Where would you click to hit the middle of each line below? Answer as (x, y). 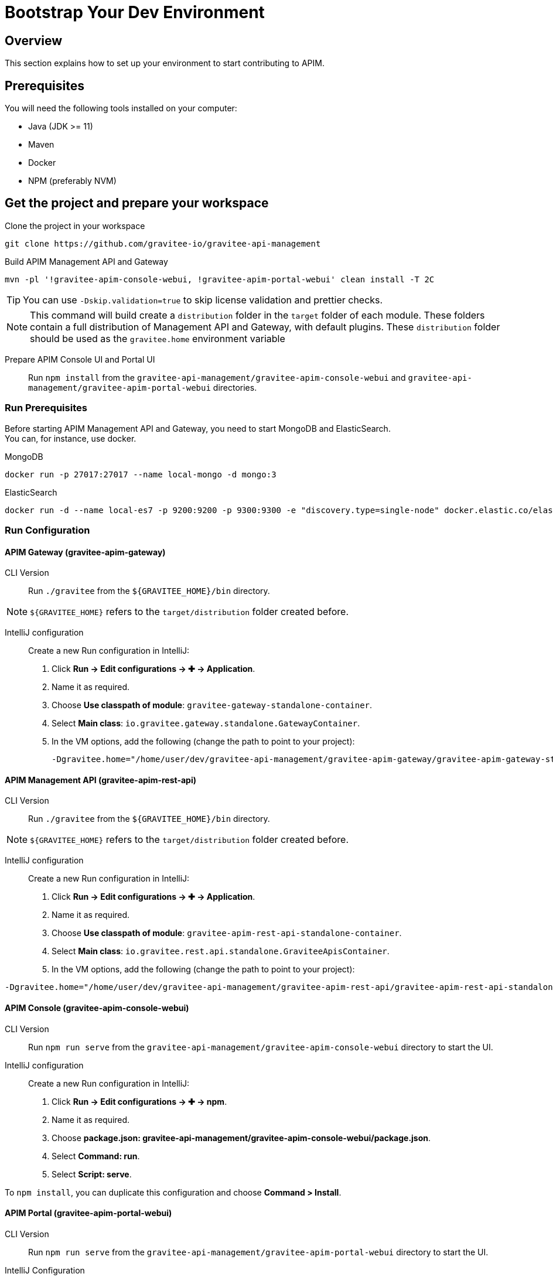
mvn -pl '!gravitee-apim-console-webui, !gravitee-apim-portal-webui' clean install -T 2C (220, 279)
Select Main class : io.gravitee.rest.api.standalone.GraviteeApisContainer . (221, 951)
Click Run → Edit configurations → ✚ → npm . (139, 1101)
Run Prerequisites (46, 408)
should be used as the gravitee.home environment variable (158, 338)
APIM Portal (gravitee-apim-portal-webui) (88, 1213)
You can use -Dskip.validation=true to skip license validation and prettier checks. (203, 300)
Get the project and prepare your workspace (137, 203)
